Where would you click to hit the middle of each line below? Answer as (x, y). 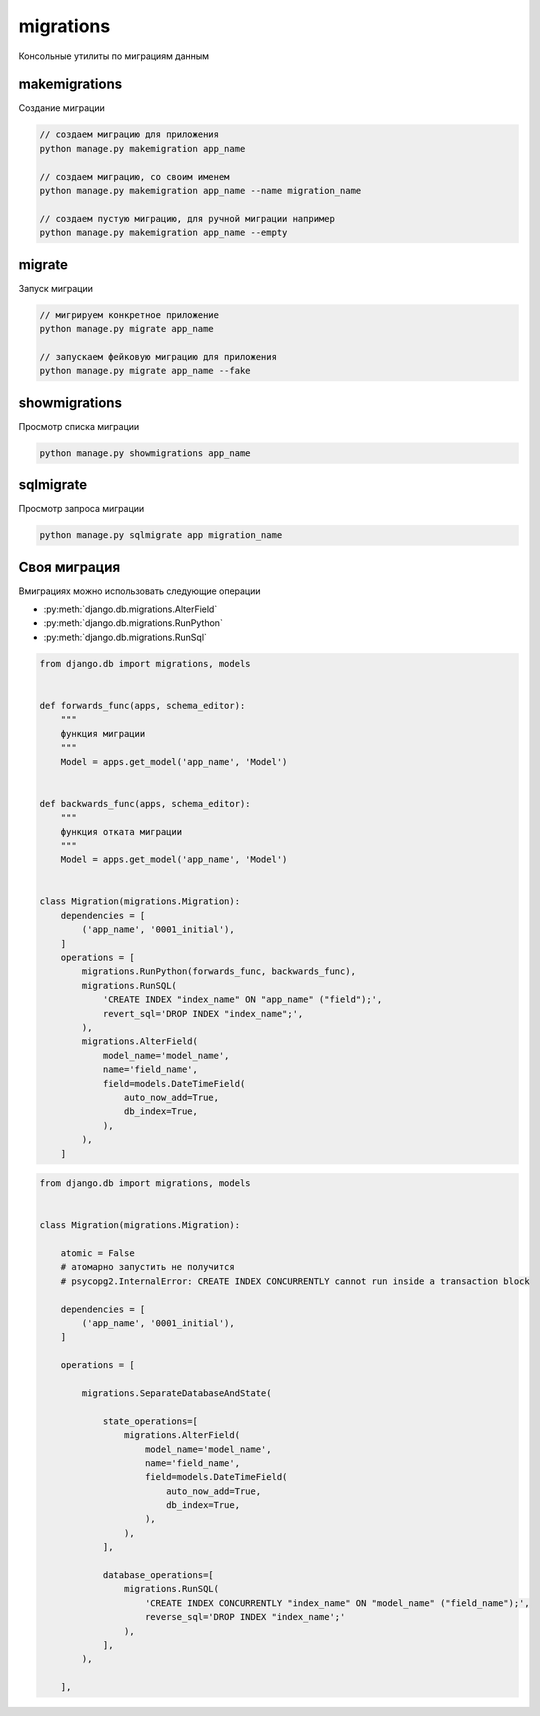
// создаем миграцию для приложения (129, 134)
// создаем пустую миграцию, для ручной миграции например (187, 218)
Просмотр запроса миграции (81, 509)
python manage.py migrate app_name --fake (145, 371)
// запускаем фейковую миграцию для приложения (158, 356)
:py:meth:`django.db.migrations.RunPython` (133, 623)
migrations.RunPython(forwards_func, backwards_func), (219, 971)
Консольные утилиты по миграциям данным (114, 56)
